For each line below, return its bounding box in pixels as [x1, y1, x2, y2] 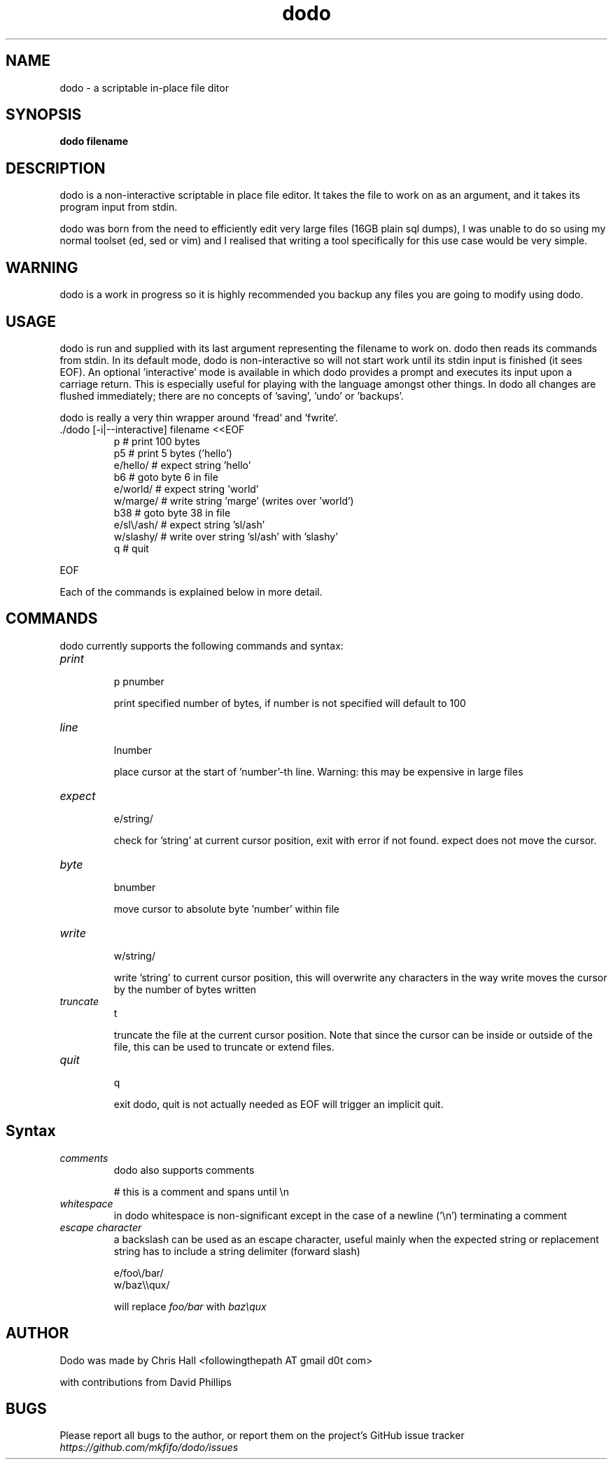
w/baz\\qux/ [113, 1278, 170, 1291]
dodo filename [59, 135, 129, 148]
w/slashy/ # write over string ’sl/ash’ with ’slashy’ [113, 530, 338, 542]
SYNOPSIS [6, 106, 82, 124]
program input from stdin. [59, 201, 178, 213]
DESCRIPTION [6, 159, 106, 177]
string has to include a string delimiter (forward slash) [113, 1245, 360, 1257]
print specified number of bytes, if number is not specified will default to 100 [113, 696, 466, 709]
